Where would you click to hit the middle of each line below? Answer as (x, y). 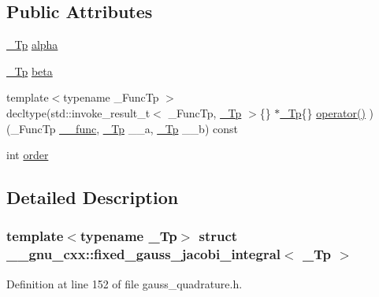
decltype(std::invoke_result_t (78, 112)
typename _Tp (128, 236)
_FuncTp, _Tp (205, 112)
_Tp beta (30, 71)
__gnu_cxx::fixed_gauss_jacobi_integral (143, 254)
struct (218, 236)
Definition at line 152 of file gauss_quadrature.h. (124, 283)
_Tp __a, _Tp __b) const (170, 128)
